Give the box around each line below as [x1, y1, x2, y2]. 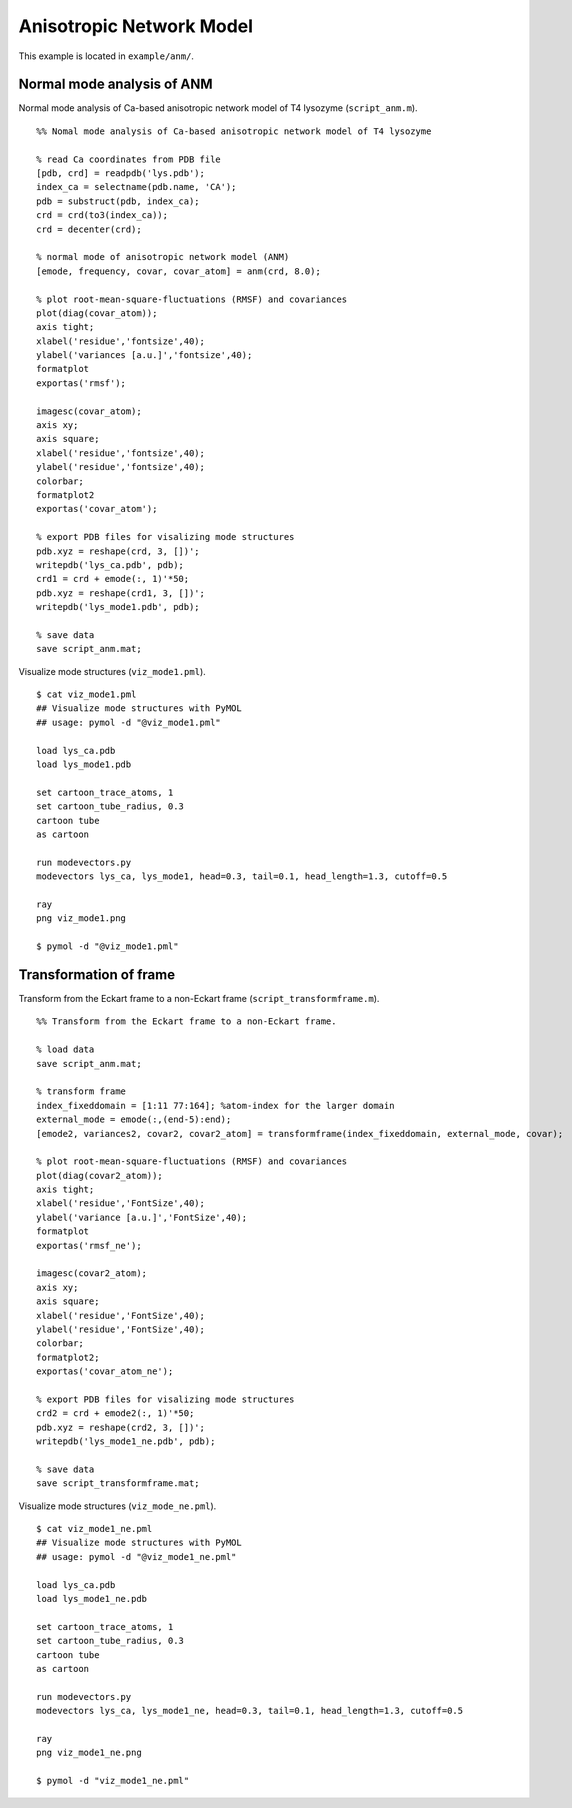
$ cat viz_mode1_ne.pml [36, 1523, 153, 1535]
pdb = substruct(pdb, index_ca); [36, 195, 200, 207]
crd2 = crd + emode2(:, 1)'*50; [36, 1408, 195, 1419]
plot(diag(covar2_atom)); [36, 1170, 164, 1181]
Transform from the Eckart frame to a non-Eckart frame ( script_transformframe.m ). [18, 993, 380, 1005]
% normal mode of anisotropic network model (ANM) [36, 251, 290, 263]
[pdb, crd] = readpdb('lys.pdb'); [36, 168, 205, 179]
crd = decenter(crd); [36, 223, 142, 235]
